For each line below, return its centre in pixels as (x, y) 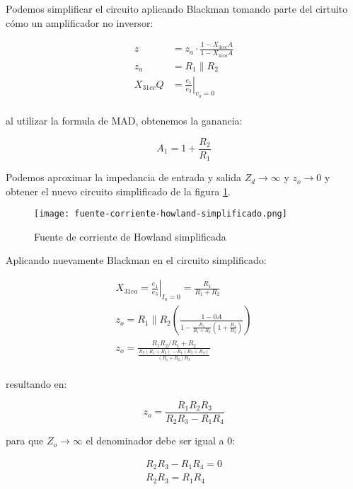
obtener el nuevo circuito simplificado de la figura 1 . (118, 191)
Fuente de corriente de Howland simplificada (130, 236)
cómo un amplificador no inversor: (80, 22)
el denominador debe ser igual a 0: (161, 441)
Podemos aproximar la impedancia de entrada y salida (123, 177)
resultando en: (36, 384)
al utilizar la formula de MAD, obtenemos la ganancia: (124, 120)
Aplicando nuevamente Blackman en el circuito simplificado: (136, 260)
